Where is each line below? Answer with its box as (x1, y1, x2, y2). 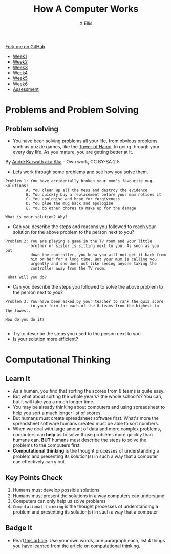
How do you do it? (5, 317, 45, 322)
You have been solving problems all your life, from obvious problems (12, 138, 158, 144)
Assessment (12, 86, 39, 92)
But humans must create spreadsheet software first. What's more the (12, 415, 159, 421)
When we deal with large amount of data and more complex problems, (12, 426, 161, 432)
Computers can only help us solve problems (12, 498, 106, 504)
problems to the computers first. (12, 442, 81, 448)
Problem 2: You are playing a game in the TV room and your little (5, 239, 153, 244)
